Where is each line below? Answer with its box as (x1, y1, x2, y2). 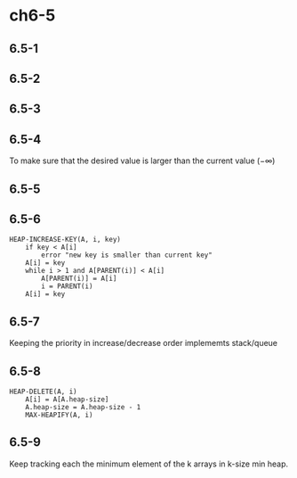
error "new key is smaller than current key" (41, 251, 213, 260)
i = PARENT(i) (41, 282, 93, 291)
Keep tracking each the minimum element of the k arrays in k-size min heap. (9, 458, 289, 469)
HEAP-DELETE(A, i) (9, 387, 77, 396)
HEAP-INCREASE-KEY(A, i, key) (9, 235, 122, 244)
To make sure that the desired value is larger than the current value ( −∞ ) (9, 155, 276, 166)
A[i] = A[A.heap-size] (25, 395, 109, 404)
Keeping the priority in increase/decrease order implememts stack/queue (9, 338, 278, 349)
